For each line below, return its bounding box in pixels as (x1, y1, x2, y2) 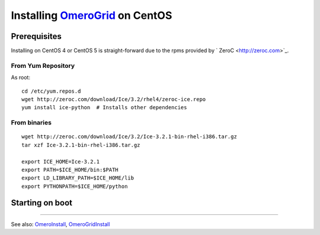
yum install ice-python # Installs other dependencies (21, 104, 187, 111)
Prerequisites (11, 31, 62, 41)
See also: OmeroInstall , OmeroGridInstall (11, 221, 110, 228)
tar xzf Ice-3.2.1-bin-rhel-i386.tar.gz (21, 142, 140, 148)
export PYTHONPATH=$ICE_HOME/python (21, 183, 128, 190)
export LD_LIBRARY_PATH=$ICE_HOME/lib (21, 175, 135, 181)
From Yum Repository (11, 61, 75, 70)
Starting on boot (11, 198, 73, 208)
